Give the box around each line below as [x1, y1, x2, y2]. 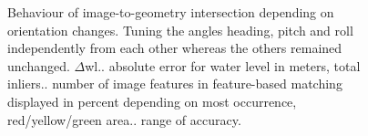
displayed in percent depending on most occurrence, [7, 91, 297, 110]
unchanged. [7, 56, 70, 75]
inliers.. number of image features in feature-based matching [7, 74, 342, 93]
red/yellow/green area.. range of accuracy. [7, 110, 241, 129]
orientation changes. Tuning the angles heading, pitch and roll [7, 20, 353, 39]
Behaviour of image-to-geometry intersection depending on [7, 3, 334, 21]
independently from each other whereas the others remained [7, 38, 342, 58]
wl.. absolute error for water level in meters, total [85, 56, 361, 75]
